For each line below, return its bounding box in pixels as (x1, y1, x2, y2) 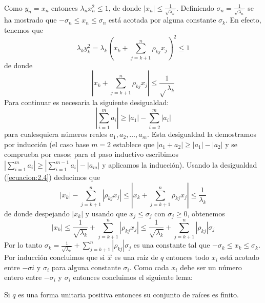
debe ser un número (180, 261, 242, 272)
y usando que (85, 208, 127, 218)
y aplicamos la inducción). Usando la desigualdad (102, 159, 257, 170)
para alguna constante (51, 261, 121, 272)
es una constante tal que (133, 239, 210, 250)
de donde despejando (4, 208, 70, 218)
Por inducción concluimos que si (4, 252, 105, 262)
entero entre (4, 272, 42, 282)
